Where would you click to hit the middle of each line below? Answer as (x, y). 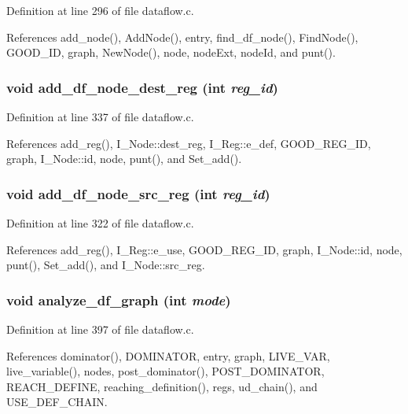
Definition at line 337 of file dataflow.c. (100, 116)
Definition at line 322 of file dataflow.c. (100, 223)
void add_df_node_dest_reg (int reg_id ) (142, 87)
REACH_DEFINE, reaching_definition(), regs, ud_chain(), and (162, 386)
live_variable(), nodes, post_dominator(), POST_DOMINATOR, (165, 371)
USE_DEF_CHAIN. (57, 402)
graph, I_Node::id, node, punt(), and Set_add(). (124, 159)
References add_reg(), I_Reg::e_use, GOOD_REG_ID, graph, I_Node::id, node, (204, 249)
